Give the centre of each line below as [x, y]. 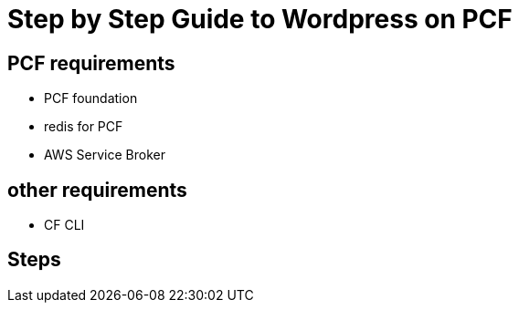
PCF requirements [91, 63]
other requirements [97, 190]
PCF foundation [91, 98]
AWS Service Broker [105, 155]
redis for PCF [84, 127]
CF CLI [64, 225]
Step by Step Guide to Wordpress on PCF [260, 19]
